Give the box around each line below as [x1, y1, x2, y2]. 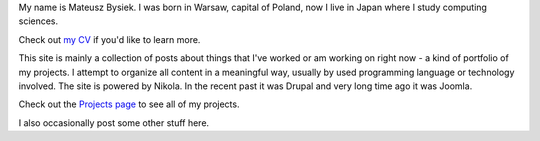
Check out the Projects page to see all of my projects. [18, 98, 240, 110]
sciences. [18, 15, 59, 27]
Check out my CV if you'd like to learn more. [18, 33, 201, 45]
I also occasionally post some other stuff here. [18, 116, 210, 129]
